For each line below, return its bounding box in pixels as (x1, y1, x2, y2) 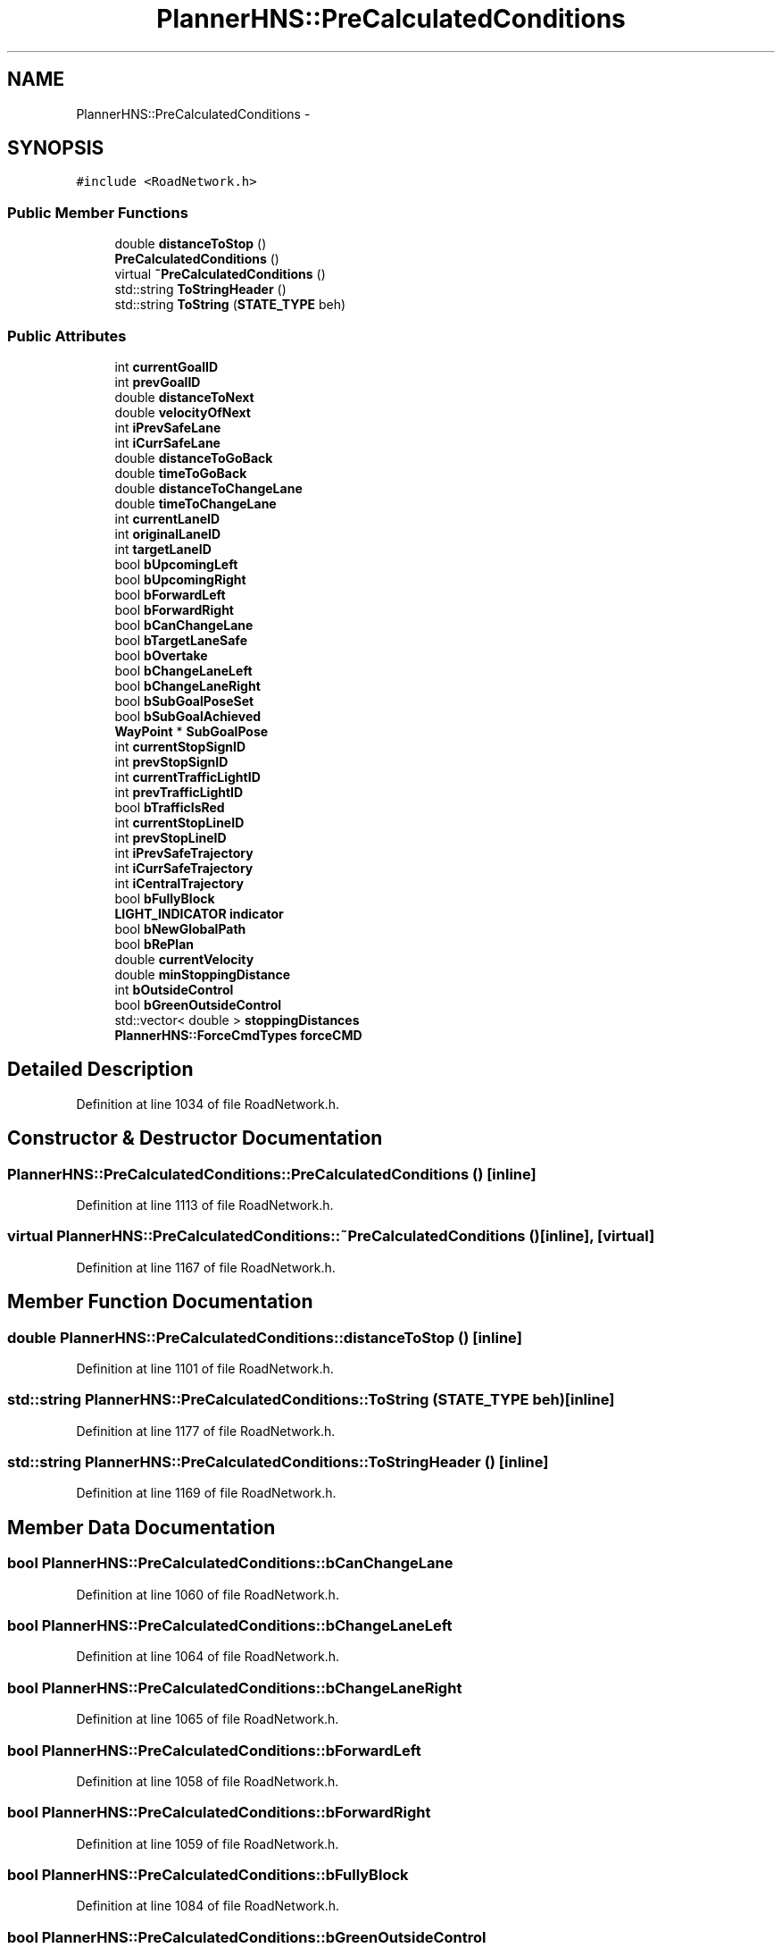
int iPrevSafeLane (114, 419, 221, 435)
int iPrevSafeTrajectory (114, 844, 254, 861)
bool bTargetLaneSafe (114, 632, 247, 648)
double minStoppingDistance (114, 966, 291, 982)
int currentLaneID (114, 510, 220, 526)
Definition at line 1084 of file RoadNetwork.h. (76, 1898, 340, 1914)
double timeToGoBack (114, 465, 247, 481)
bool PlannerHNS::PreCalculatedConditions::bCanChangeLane (7, 1554, 453, 1573)
